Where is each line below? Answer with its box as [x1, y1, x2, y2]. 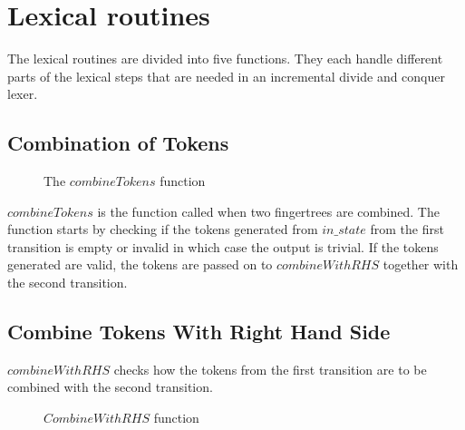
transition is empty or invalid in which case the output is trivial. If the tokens [7, 237, 439, 256]
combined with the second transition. [7, 377, 213, 396]
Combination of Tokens [7, 129, 229, 157]
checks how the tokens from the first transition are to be [113, 359, 427, 378]
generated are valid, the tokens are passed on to [7, 255, 273, 274]
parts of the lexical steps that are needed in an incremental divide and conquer [7, 66, 445, 85]
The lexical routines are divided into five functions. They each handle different [7, 49, 443, 68]
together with [383, 255, 459, 274]
